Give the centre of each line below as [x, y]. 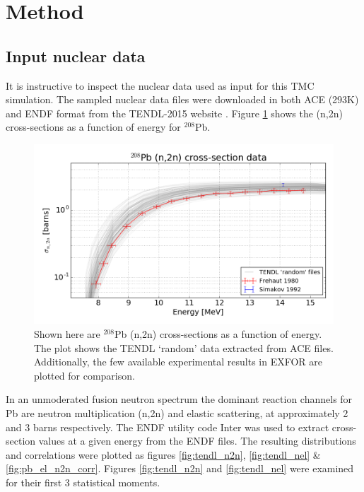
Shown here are [67, 333]
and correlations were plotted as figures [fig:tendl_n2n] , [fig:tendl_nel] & [163, 454]
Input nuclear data [76, 55]
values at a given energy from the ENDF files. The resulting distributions [197, 441]
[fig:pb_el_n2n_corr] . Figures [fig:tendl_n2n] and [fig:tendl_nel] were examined [180, 468]
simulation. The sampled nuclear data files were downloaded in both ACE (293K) [182, 99]
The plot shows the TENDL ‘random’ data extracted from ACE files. [184, 347]
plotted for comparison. [84, 375]
